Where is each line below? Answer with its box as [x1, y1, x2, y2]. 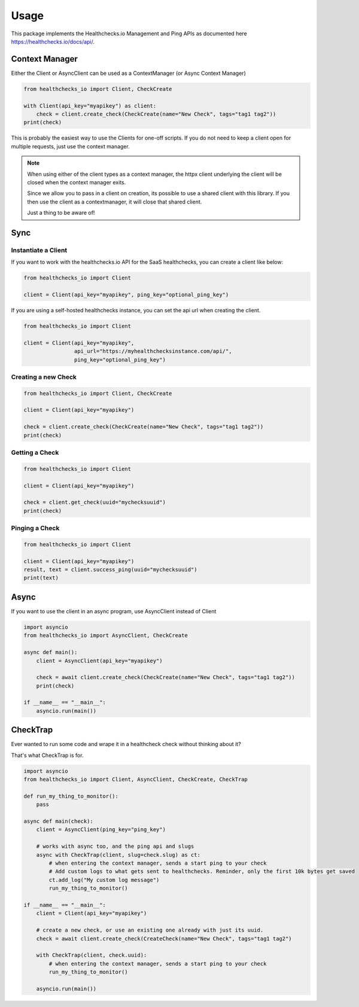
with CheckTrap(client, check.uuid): [36, 952, 147, 959]
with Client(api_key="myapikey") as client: [23, 102, 157, 109]
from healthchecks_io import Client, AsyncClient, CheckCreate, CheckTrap [23, 776, 248, 783]
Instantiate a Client [11, 246, 68, 254]
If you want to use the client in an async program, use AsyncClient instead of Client [11, 607, 217, 614]
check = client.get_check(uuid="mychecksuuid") [23, 499, 166, 506]
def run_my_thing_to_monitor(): [23, 793, 119, 799]
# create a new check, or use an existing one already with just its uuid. [36, 927, 264, 933]
